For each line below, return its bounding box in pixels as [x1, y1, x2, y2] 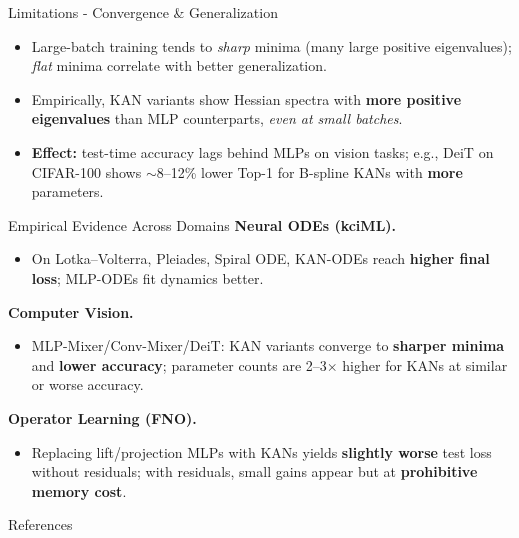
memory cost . [31, 480, 127, 501]
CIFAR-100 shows [31, 161, 142, 182]
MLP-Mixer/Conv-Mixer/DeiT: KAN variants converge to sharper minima [31, 335, 505, 356]
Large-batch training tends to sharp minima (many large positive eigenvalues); [31, 35, 512, 56]
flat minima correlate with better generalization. [31, 55, 327, 76]
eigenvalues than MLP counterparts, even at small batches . [31, 108, 403, 129]
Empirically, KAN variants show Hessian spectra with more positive [31, 88, 462, 109]
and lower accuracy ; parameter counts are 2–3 [31, 354, 327, 375]
